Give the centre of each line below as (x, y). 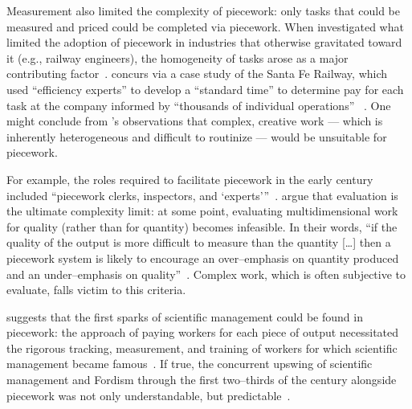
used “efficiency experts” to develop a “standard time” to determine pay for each (205, 89)
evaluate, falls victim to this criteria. (96, 290)
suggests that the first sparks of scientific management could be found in (185, 316)
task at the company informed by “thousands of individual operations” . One (199, 105)
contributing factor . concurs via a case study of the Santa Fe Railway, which (197, 74)
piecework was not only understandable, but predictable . (149, 395)
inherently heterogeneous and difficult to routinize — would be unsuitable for (197, 136)
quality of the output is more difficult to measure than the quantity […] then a (199, 242)
